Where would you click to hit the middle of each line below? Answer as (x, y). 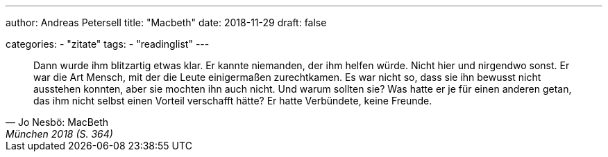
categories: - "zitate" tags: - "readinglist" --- (108, 44)
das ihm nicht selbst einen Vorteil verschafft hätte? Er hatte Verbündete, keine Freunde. (233, 101)
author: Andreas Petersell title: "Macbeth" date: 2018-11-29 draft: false (166, 22)
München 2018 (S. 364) (59, 134)
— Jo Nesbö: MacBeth (57, 122)
